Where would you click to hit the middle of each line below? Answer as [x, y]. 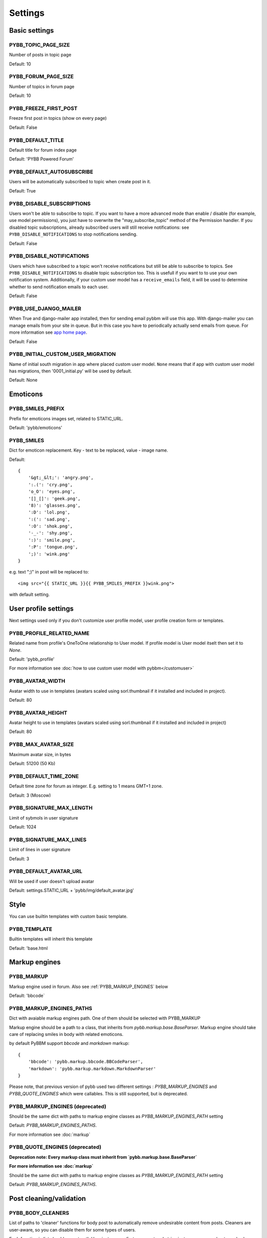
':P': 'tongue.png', [53, 547]
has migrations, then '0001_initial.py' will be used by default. [70, 371]
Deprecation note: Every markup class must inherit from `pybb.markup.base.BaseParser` [103, 1157]
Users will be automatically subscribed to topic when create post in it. [80, 182]
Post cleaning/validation [47, 1198]
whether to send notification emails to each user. [59, 287]
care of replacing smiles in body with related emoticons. [66, 1034]
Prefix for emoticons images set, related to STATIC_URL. [66, 418]
